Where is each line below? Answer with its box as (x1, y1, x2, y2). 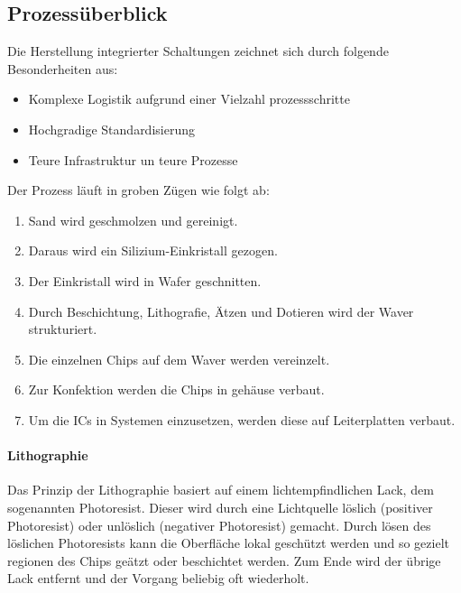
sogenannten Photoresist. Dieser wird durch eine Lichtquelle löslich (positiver (7, 497, 433, 516)
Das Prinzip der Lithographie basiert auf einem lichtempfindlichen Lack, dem (7, 480, 434, 499)
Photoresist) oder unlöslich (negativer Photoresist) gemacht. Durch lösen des (7, 515, 431, 534)
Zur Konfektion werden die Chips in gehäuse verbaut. (28, 380, 325, 399)
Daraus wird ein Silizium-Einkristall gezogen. (28, 241, 278, 260)
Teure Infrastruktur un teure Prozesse (28, 150, 238, 169)
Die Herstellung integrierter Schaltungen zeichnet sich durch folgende (7, 42, 389, 60)
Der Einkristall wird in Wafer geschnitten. (28, 271, 262, 290)
